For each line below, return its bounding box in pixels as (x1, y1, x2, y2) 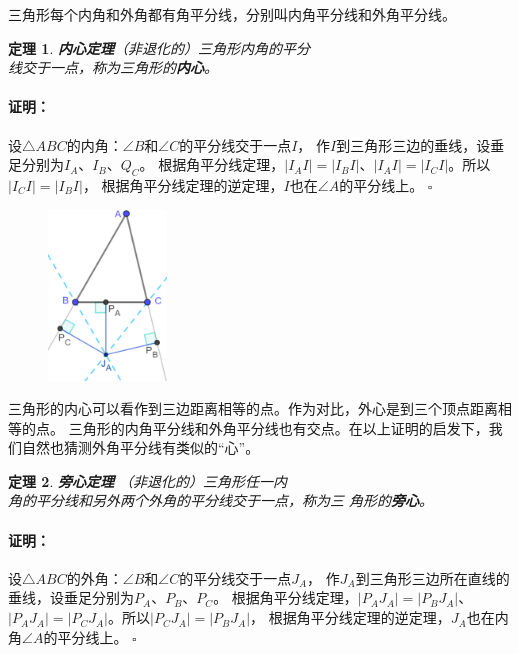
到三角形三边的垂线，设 (336, 134, 491, 155)
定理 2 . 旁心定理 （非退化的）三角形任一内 (8, 470, 287, 491)
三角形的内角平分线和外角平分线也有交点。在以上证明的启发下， (68, 417, 489, 438)
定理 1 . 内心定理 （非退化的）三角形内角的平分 (8, 37, 310, 58)
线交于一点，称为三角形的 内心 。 (8, 57, 218, 78)
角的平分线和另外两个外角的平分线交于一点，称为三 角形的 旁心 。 (8, 490, 434, 511)
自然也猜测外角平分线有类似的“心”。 (21, 437, 260, 458)
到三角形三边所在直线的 (355, 567, 510, 588)
